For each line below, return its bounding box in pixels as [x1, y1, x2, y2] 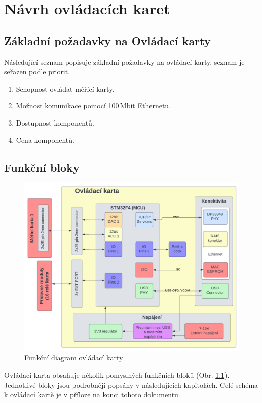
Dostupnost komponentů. [16, 117, 94, 128]
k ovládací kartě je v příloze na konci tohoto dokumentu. [4, 389, 180, 400]
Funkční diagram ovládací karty [24, 352, 123, 363]
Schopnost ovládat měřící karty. [16, 83, 115, 94]
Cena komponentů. [16, 134, 74, 145]
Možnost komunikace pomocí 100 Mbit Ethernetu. [16, 100, 171, 111]
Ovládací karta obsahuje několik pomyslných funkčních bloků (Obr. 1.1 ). [4, 369, 230, 380]
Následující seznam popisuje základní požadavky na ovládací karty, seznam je [4, 56, 245, 67]
